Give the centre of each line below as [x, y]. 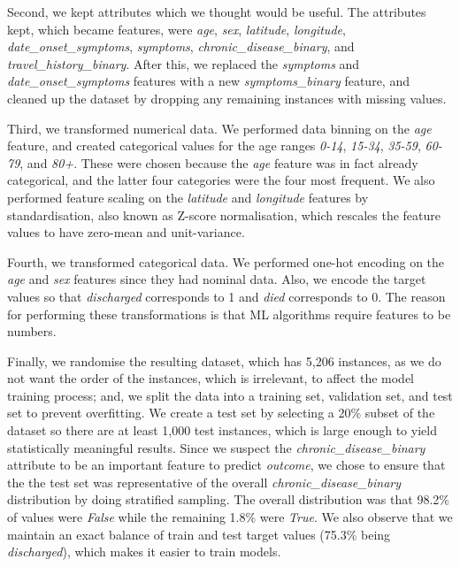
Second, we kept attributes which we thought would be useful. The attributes [217, 11]
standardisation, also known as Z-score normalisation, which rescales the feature [224, 215]
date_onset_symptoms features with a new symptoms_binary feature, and [208, 81]
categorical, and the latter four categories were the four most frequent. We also [221, 180]
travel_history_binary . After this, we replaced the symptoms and [184, 63]
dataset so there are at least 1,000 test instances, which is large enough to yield [222, 430]
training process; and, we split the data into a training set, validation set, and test [230, 395]
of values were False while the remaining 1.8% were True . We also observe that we [230, 517]
